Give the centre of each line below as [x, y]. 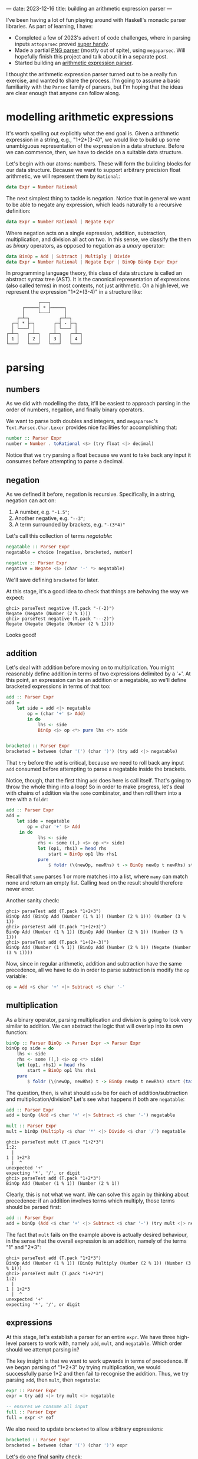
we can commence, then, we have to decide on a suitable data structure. [95, 152]
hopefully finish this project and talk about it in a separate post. [91, 56]
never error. [20, 889]
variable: [17, 976]
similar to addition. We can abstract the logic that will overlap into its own [95, 1026]
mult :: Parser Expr [32, 1126]
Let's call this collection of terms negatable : [60, 536]
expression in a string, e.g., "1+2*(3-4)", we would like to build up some [93, 139]
